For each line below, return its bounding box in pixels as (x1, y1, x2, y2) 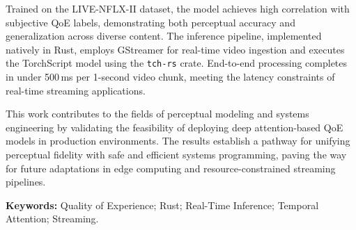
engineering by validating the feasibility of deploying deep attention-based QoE (6, 120, 343, 134)
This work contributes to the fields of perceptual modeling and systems (6, 106, 309, 121)
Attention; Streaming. (6, 211, 99, 226)
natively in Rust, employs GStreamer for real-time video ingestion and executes (6, 42, 345, 56)
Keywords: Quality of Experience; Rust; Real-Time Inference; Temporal (6, 197, 319, 212)
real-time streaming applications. (6, 83, 146, 97)
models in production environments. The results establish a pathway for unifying (6, 133, 350, 148)
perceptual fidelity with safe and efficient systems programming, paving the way (6, 147, 347, 161)
